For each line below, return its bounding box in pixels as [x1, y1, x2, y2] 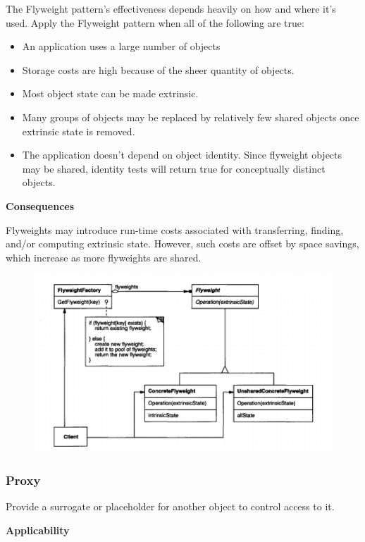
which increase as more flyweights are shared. [6, 250, 202, 264]
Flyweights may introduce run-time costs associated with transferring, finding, [6, 222, 344, 237]
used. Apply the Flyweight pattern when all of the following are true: [6, 15, 304, 30]
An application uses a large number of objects [22, 39, 221, 54]
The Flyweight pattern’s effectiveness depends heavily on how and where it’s [6, 1, 336, 16]
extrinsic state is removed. [22, 123, 135, 138]
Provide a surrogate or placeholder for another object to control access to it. [6, 499, 335, 514]
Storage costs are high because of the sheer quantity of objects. [22, 62, 295, 77]
